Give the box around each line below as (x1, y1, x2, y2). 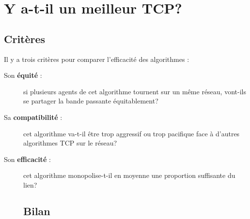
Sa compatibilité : (4, 112, 62, 122)
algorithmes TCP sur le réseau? (23, 138, 117, 148)
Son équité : (4, 70, 42, 80)
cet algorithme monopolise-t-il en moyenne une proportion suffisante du (23, 170, 235, 180)
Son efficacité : (4, 154, 51, 164)
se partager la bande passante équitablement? (23, 96, 158, 106)
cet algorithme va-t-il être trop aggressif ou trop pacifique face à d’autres (23, 128, 240, 138)
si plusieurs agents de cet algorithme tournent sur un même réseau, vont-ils (23, 86, 246, 96)
